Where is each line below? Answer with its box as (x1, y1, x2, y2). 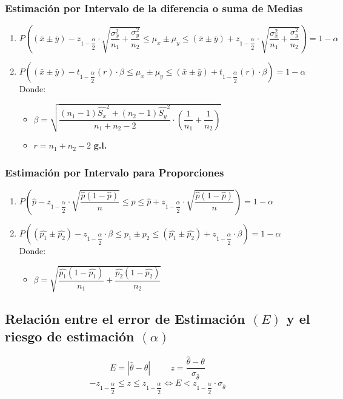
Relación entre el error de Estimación (5, 309, 245, 327)
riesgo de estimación (5, 327, 135, 346)
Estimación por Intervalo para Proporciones (5, 164, 224, 179)
